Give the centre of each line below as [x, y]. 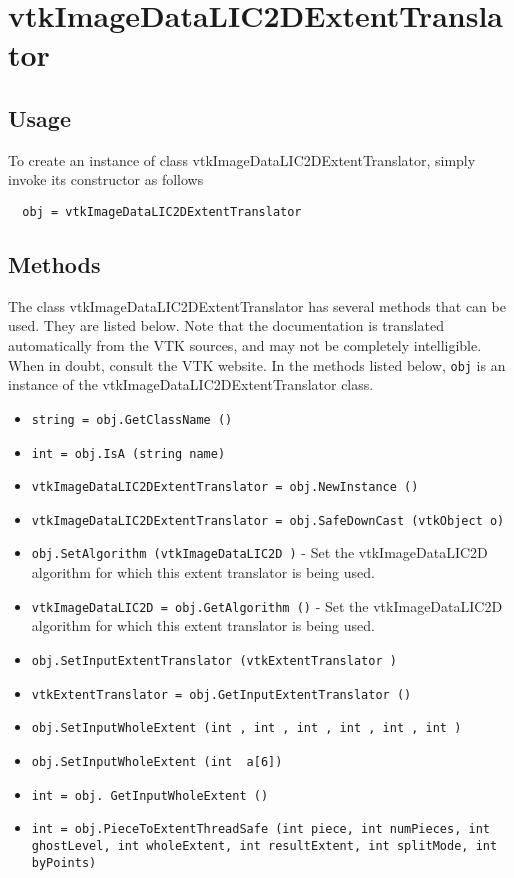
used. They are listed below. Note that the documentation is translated [226, 325]
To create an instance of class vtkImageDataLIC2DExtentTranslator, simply [242, 159]
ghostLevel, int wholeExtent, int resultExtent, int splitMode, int [264, 845]
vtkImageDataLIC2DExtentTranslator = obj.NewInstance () [225, 487]
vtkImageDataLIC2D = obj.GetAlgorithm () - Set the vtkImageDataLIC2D [267, 605]
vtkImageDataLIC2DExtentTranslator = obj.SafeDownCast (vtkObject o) [268, 520]
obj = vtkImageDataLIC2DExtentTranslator [162, 211]
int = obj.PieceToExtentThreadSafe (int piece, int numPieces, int [260, 829]
